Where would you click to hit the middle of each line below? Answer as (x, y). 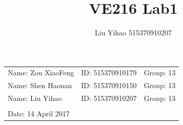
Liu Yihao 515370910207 (133, 33)
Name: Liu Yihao (35, 98)
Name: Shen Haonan (40, 85)
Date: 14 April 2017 (39, 113)
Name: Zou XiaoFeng (41, 72)
